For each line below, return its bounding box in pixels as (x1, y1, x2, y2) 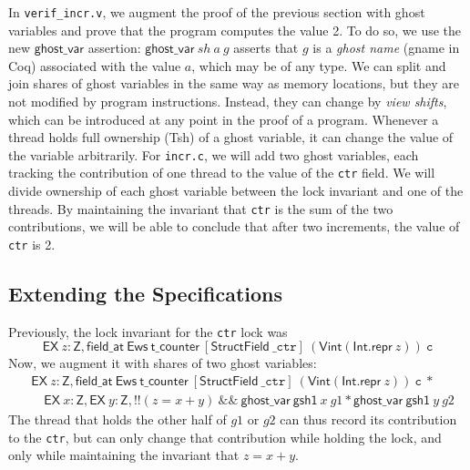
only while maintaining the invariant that (8, 445, 240, 465)
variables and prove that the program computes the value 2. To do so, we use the (8, 20, 462, 39)
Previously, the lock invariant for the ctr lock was (8, 322, 288, 341)
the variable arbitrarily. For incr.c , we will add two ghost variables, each (8, 145, 419, 164)
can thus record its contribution (280, 410, 457, 429)
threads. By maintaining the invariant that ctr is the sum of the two (8, 199, 393, 218)
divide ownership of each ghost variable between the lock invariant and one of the (8, 181, 464, 200)
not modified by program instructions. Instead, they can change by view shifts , (8, 92, 447, 111)
